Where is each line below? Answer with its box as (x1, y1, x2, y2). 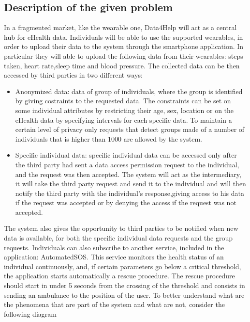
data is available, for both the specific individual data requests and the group (4, 233, 233, 243)
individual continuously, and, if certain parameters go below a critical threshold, (4, 261, 241, 271)
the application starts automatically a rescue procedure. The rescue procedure (4, 271, 235, 281)
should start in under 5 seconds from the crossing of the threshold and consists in (4, 280, 245, 290)
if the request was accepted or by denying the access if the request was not (15, 197, 236, 208)
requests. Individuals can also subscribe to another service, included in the (4, 242, 224, 252)
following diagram (4, 308, 57, 319)
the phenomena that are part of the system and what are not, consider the (4, 299, 225, 309)
